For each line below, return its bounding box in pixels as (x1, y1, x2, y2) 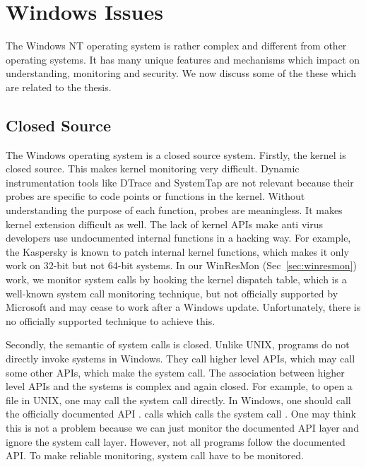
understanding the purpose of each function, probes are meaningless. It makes (6, 203, 343, 218)
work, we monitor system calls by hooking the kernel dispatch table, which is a (6, 272, 347, 287)
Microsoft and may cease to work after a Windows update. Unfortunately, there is (6, 300, 361, 314)
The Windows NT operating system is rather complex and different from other (6, 38, 347, 53)
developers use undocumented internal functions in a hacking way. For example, (6, 230, 351, 245)
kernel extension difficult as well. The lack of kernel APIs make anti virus (6, 216, 323, 231)
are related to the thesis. (6, 79, 112, 94)
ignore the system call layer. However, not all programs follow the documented (6, 434, 346, 449)
